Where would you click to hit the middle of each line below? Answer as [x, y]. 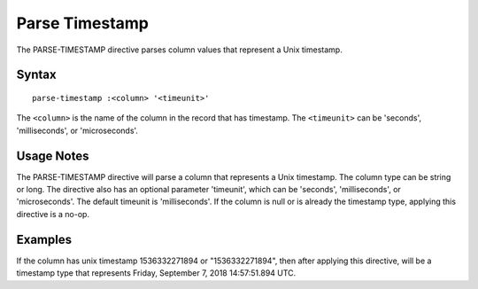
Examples [44, 239]
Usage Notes [53, 156]
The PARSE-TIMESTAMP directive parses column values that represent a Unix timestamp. [179, 50]
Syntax [36, 75]
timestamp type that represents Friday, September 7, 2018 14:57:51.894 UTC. [156, 273]
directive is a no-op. [53, 214]
